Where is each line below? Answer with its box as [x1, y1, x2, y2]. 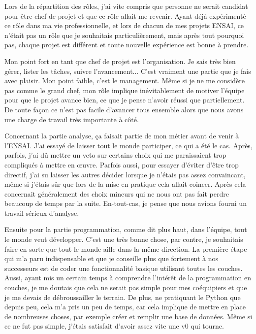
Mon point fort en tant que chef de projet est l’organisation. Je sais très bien [4, 56, 236, 66]
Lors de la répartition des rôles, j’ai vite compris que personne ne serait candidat [4, 1, 248, 11]
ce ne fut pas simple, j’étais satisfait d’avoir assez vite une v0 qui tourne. [4, 321, 224, 331]
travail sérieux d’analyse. [4, 207, 79, 218]
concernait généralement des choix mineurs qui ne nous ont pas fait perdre [4, 188, 229, 199]
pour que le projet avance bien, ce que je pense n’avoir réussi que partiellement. [4, 95, 245, 105]
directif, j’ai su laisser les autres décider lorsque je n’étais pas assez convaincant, [4, 169, 246, 179]
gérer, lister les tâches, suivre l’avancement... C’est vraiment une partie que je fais [4, 66, 251, 76]
